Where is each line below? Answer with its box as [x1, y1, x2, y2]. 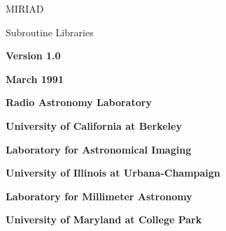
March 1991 [6, 71, 64, 86]
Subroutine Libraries [6, 24, 94, 39]
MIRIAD [6, 1, 44, 15]
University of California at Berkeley [6, 118, 182, 133]
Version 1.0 [6, 48, 61, 63]
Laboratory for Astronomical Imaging [6, 142, 192, 156]
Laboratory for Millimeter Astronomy [6, 188, 192, 203]
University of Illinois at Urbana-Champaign [6, 165, 220, 180]
